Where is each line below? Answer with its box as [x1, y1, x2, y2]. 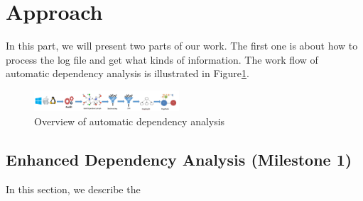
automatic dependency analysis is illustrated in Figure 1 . [6, 66, 249, 81]
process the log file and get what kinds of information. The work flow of [6, 52, 318, 67]
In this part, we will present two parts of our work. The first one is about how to [6, 38, 358, 53]
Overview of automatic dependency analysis [34, 113, 225, 128]
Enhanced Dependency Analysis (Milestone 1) [6, 148, 352, 170]
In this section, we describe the [6, 181, 141, 196]
